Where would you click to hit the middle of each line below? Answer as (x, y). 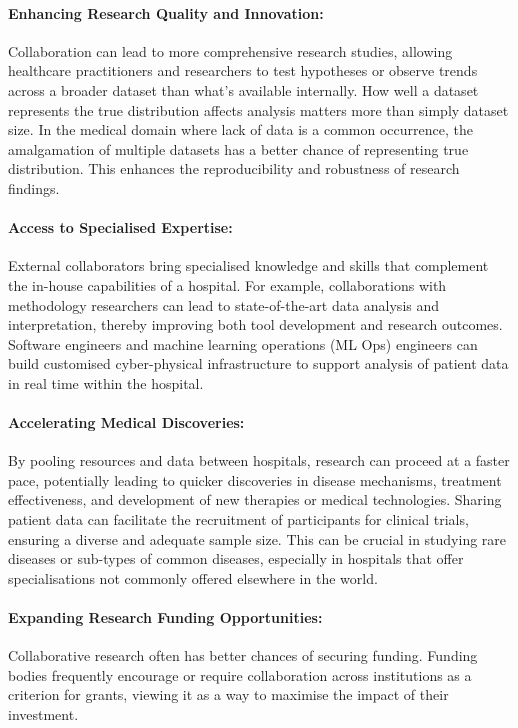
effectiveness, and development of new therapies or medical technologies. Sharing (255, 499)
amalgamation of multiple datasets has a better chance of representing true (238, 148)
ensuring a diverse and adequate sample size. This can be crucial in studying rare (257, 538)
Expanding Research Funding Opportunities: (165, 617)
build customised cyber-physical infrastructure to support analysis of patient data (258, 363)
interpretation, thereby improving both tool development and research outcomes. (255, 324)
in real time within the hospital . (106, 382)
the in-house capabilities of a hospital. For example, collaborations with (227, 284)
